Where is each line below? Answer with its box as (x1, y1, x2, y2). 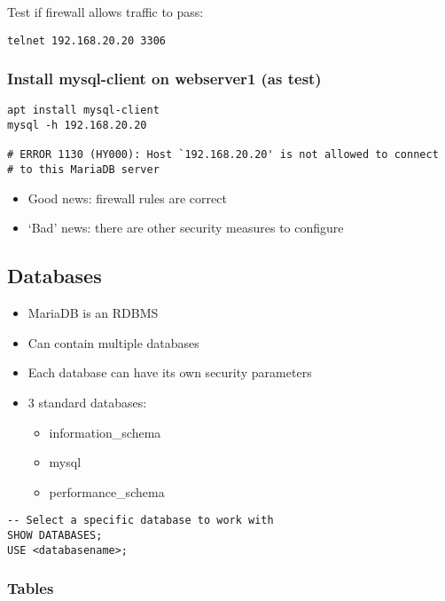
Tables (7, 577, 54, 599)
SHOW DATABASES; (7, 528, 103, 542)
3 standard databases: (27, 392, 147, 411)
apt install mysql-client (7, 104, 160, 117)
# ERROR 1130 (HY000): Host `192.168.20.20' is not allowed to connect (7, 148, 439, 162)
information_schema (49, 423, 161, 441)
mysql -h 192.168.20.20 (7, 119, 147, 132)
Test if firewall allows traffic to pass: (7, 3, 204, 20)
